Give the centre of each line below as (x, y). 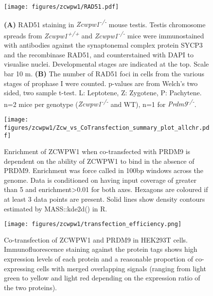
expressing (19, 268)
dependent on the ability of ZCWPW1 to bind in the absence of (99, 161)
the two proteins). (31, 287)
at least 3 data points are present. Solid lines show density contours (105, 199)
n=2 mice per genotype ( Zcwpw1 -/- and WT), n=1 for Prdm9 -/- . (100, 103)
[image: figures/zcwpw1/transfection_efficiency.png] (93, 224)
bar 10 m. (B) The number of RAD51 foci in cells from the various (104, 73)
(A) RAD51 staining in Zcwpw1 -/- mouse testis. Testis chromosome (105, 23)
